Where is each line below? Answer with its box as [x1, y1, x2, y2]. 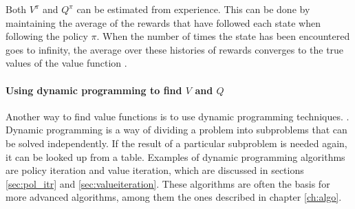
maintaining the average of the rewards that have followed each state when [6, 15, 321, 30]
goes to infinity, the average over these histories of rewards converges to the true [6, 42, 344, 56]
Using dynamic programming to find [6, 82, 182, 97]
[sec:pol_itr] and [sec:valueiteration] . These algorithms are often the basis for [6, 176, 330, 190]
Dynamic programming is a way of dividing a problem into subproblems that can [6, 122, 347, 137]
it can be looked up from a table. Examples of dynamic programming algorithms [6, 149, 345, 164]
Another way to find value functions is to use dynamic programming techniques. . [6, 109, 349, 123]
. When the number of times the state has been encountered [96, 29, 350, 43]
